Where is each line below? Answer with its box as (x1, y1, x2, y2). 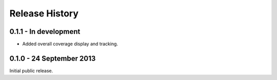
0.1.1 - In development (9, 27, 81, 36)
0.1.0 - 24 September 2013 (9, 54, 96, 63)
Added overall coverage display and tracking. (22, 41, 118, 47)
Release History (9, 8, 79, 19)
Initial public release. (9, 67, 53, 74)
